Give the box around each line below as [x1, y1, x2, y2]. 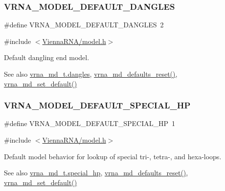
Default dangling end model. [4, 52, 90, 63]
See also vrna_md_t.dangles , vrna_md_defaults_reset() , [4, 69, 178, 79]
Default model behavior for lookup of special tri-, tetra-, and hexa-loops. [4, 151, 222, 161]
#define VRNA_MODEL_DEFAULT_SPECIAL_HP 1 [4, 118, 176, 128]
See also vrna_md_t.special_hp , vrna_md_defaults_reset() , [4, 168, 188, 178]
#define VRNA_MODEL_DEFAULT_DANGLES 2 [4, 20, 164, 30]
